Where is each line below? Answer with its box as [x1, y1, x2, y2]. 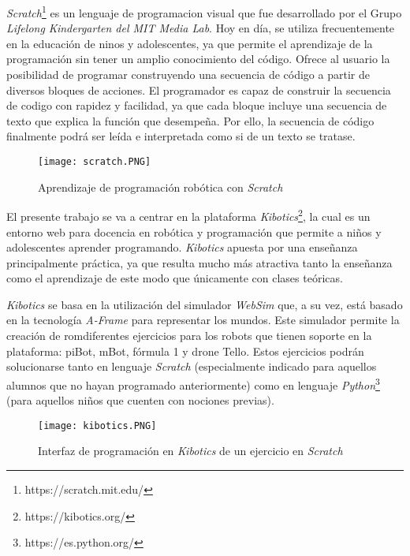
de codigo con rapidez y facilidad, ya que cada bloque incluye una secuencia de [6, 97, 387, 114]
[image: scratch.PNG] [38, 156, 151, 167]
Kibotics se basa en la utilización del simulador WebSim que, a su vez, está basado [6, 296, 403, 312]
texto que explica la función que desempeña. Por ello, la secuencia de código [6, 112, 375, 129]
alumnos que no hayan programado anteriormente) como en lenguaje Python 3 [6, 374, 380, 393]
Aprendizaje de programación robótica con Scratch [38, 178, 283, 195]
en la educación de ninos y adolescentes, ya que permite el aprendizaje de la [6, 35, 373, 51]
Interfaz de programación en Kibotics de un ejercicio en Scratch [38, 442, 343, 459]
